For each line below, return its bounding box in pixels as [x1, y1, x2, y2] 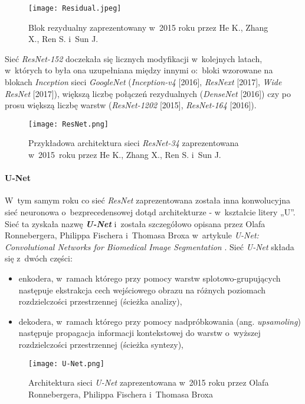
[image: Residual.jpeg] [28, 4, 122, 12]
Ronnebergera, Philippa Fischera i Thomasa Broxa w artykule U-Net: [5, 229, 259, 241]
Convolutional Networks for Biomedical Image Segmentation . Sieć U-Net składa [5, 240, 294, 253]
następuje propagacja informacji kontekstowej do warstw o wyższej [18, 327, 261, 339]
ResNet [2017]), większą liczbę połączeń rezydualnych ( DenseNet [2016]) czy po [5, 87, 291, 99]
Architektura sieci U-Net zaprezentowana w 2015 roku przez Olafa [28, 376, 269, 389]
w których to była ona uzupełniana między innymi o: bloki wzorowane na [5, 64, 273, 76]
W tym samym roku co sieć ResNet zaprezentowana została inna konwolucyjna [5, 194, 291, 206]
